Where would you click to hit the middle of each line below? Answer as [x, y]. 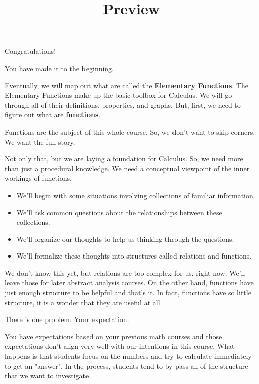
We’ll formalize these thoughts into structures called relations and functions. [134, 256]
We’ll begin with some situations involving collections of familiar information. [136, 195]
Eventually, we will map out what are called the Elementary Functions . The [127, 85]
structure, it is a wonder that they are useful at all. [83, 302]
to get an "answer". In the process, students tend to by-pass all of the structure [126, 366]
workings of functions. [38, 178]
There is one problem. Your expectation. [67, 319]
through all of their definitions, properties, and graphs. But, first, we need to [123, 105]
